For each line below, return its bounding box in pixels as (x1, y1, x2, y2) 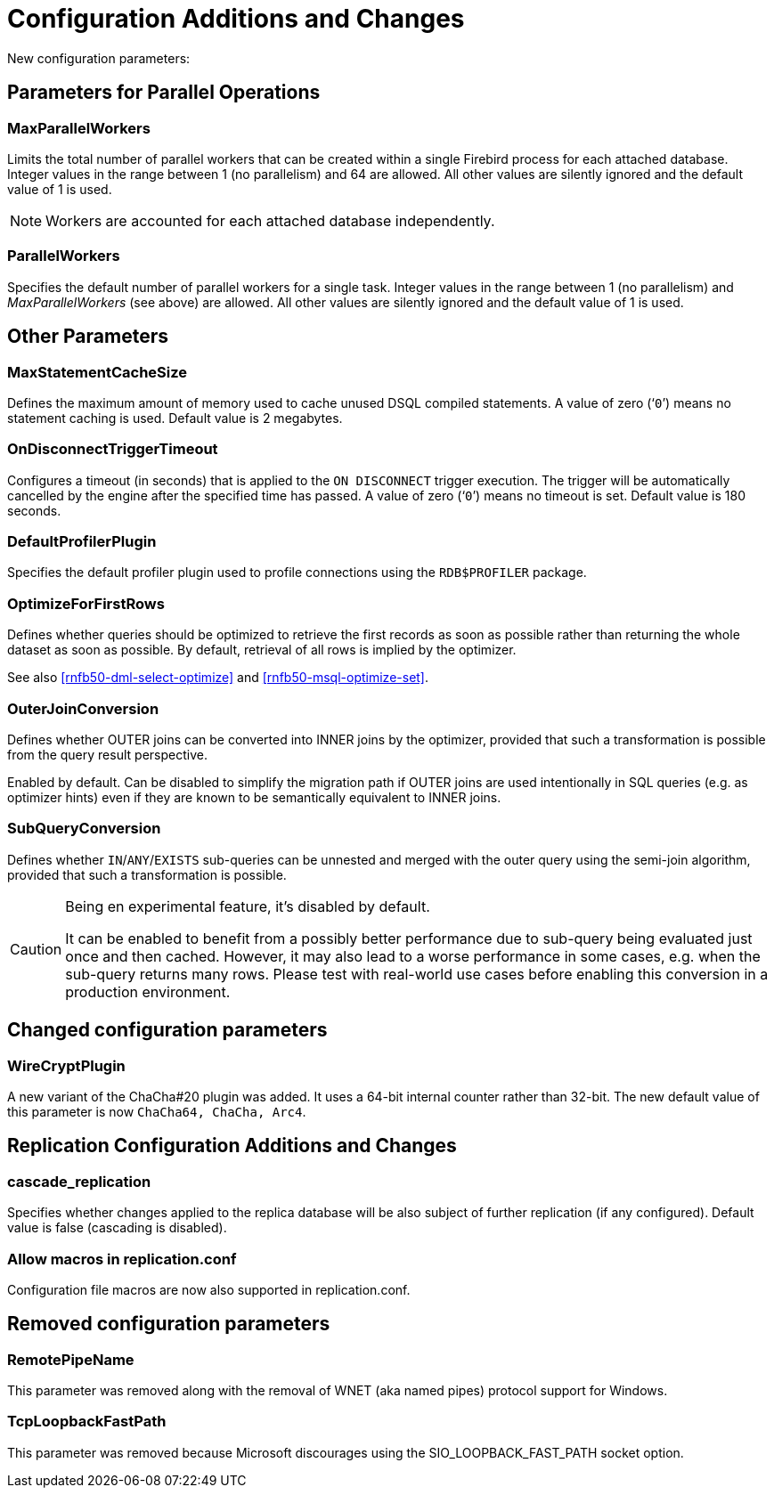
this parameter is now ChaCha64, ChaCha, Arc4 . (7, 1103, 306, 1119)
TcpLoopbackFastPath (7, 1412, 167, 1431)
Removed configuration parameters (7, 1312, 330, 1336)
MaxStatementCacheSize (7, 362, 188, 381)
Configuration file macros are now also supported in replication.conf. (7, 1281, 411, 1297)
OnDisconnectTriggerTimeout (7, 440, 218, 459)
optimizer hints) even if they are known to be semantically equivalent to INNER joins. (7, 789, 501, 805)
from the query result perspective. (7, 746, 208, 762)
